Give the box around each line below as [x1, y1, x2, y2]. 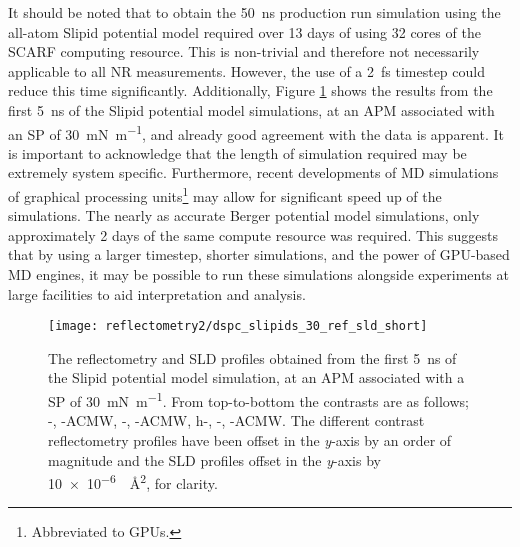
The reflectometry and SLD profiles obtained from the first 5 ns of [48, 347, 457, 368]
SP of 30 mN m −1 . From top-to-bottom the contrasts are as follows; [48, 388, 469, 411]
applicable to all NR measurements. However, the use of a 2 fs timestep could [8, 60, 485, 81]
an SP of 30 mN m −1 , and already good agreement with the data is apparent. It [8, 120, 504, 144]
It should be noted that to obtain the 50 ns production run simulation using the [8, 2, 501, 22]
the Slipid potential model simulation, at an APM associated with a [48, 367, 465, 388]
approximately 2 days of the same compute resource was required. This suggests [8, 224, 498, 245]
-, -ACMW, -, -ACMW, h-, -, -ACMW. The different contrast [48, 410, 425, 431]
